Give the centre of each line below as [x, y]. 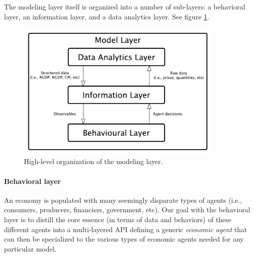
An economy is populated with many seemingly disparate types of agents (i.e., [123, 200]
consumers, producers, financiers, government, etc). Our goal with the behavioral [127, 210]
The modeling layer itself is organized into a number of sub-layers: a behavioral [125, 6]
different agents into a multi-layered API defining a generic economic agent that [126, 229]
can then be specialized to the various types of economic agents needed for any [124, 239]
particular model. [30, 248]
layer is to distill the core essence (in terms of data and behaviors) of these [118, 219]
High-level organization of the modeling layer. [93, 161]
